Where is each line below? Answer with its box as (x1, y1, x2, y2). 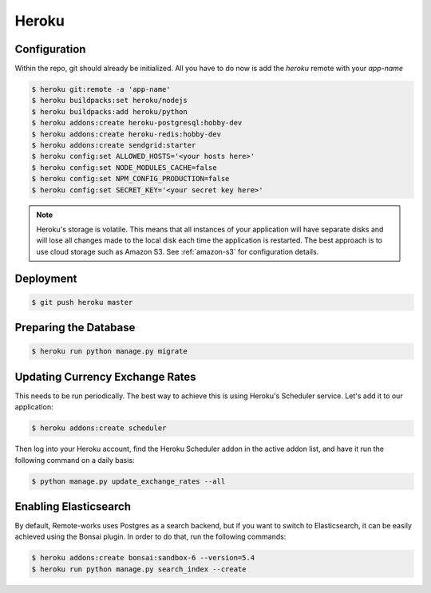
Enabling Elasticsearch (14, 500, 132, 513)
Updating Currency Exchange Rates (14, 370, 196, 383)
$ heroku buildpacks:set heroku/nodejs (31, 96, 188, 105)
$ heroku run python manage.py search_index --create (31, 564, 247, 574)
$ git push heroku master (31, 298, 133, 306)
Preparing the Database (14, 321, 136, 334)
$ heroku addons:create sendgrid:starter (31, 140, 196, 149)
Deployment (14, 271, 77, 285)
